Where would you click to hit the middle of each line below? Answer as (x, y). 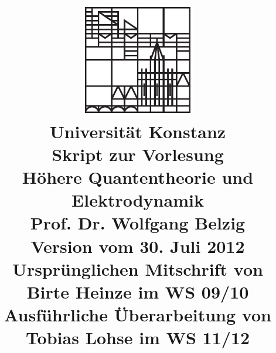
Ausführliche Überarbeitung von (138, 315)
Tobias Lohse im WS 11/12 (138, 337)
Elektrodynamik (138, 200)
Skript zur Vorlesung (138, 154)
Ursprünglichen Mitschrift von (138, 268)
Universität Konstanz (138, 131)
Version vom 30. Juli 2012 (138, 246)
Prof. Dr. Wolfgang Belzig (138, 223)
